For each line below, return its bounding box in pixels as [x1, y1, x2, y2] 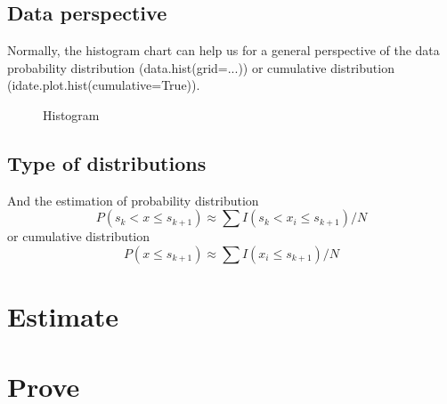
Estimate [7, 298, 119, 335]
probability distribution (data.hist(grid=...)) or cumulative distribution [7, 58, 394, 77]
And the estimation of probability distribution [7, 190, 259, 209]
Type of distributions [7, 149, 207, 176]
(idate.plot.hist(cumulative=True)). [7, 76, 200, 94]
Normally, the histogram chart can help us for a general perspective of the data [7, 41, 440, 60]
